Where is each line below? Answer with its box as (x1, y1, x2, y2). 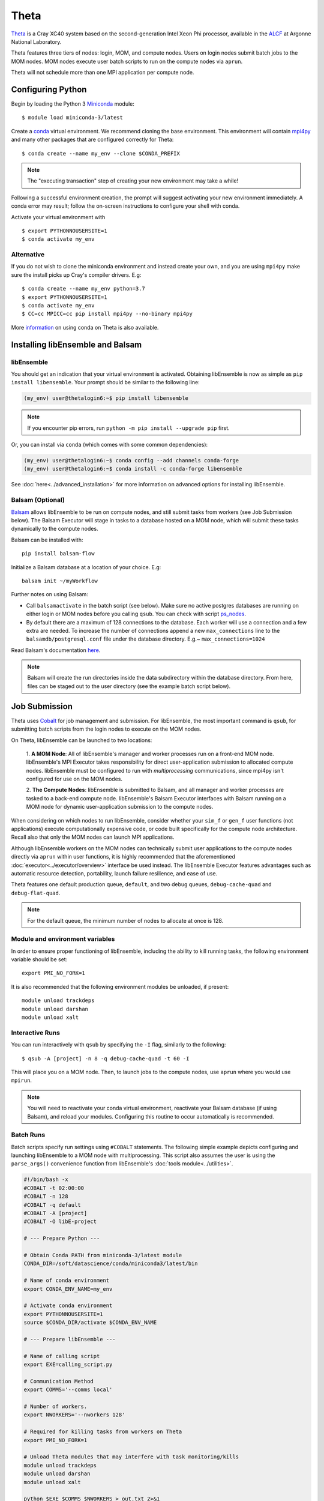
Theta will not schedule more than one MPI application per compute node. (11, 69, 194, 76)
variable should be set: (11, 956, 68, 963)
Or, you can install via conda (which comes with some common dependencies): (11, 441, 208, 448)
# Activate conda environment (23, 1302, 113, 1309)
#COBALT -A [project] (23, 1210, 88, 1216)
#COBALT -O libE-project (23, 1218, 97, 1225)
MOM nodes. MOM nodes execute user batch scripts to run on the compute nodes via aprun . (11, 58, 243, 65)
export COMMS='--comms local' (23, 1386, 113, 1393)
